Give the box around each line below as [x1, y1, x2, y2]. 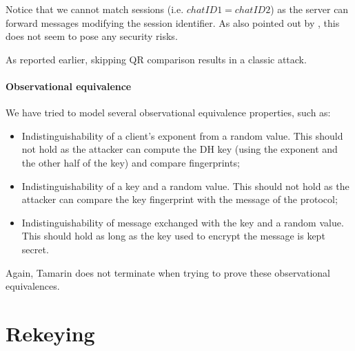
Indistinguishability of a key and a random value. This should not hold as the [21, 178, 349, 193]
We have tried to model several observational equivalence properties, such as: [6, 105, 331, 120]
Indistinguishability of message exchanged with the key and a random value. [21, 215, 344, 229]
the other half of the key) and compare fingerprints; [21, 155, 240, 169]
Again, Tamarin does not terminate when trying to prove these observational [6, 265, 330, 279]
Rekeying [6, 319, 95, 347]
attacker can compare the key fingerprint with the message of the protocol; [21, 192, 338, 206]
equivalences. [6, 279, 60, 293]
